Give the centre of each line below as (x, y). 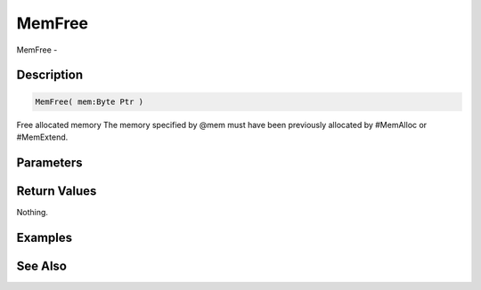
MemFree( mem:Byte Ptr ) (90, 101)
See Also (41, 266)
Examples (45, 237)
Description (50, 75)
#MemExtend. (42, 137)
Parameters (49, 162)
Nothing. (33, 212)
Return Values (57, 191)
